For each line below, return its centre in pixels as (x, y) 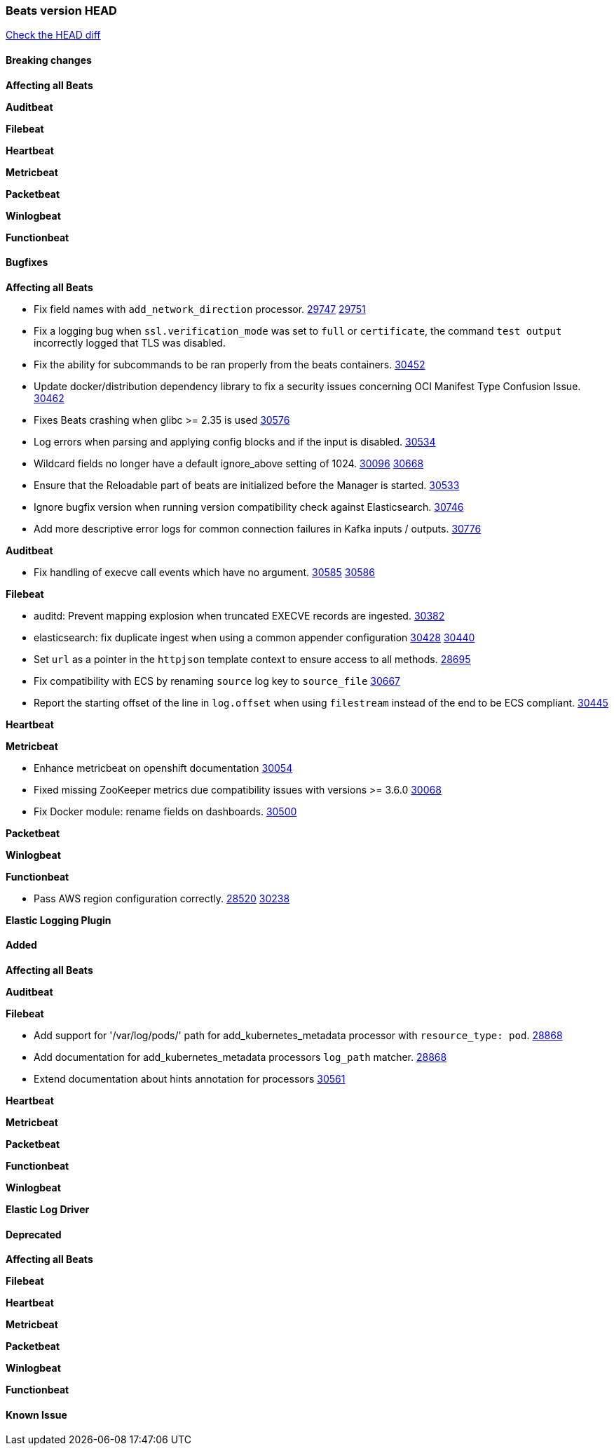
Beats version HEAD (61, 11)
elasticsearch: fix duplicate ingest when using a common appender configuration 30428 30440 (254, 637)
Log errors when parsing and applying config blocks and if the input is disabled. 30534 (235, 441)
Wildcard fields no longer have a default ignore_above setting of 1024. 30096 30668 (229, 463)
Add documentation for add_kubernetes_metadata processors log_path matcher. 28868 (240, 1057)
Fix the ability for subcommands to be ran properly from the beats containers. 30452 (230, 364)
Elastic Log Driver (48, 1210)
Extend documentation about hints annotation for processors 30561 (190, 1079)
